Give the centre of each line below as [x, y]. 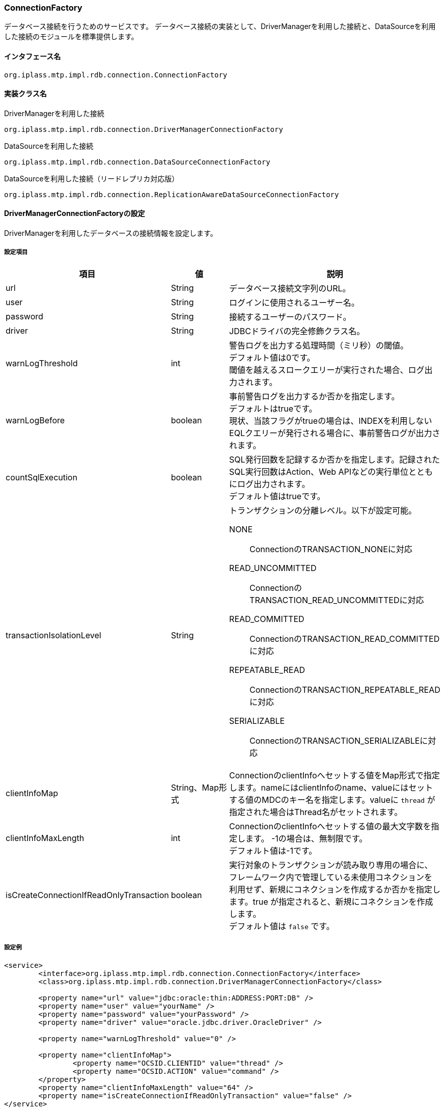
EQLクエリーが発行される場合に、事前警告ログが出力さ [335, 433]
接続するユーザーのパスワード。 [290, 317]
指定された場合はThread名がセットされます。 [316, 812]
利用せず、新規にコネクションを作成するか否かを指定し [335, 889]
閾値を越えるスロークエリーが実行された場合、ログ [327, 370]
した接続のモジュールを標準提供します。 [71, 37]
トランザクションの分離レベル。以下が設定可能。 [323, 510]
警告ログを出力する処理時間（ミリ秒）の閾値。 [319, 345]
